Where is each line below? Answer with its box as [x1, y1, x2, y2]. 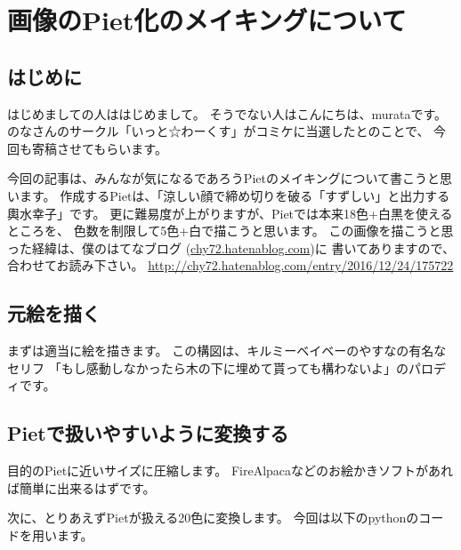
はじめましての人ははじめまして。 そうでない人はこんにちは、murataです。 [7, 104, 447, 123]
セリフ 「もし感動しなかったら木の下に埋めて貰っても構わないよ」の [7, 358, 408, 377]
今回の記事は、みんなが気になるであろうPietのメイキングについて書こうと [7, 169, 441, 187]
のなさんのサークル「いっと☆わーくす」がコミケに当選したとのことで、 [7, 122, 430, 140]
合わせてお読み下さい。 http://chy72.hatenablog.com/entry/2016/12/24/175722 [7, 256, 454, 275]
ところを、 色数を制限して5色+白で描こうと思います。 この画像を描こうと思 [7, 221, 454, 240]
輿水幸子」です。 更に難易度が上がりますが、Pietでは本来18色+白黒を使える [7, 203, 453, 222]
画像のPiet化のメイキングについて [7, 2, 407, 38]
